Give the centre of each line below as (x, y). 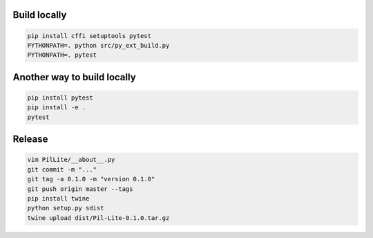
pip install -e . (57, 108)
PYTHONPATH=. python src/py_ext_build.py (98, 45)
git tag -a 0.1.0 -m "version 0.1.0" (91, 179)
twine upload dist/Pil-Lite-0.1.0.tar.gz (98, 218)
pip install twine (58, 198)
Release (30, 139)
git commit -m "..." (62, 169)
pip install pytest (60, 98)
